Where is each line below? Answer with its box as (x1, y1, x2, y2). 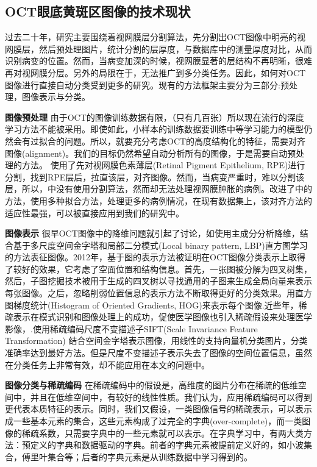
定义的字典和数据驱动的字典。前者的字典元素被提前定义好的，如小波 (30, 438, 304, 451)
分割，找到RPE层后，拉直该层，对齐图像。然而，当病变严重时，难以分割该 (5, 170, 305, 183)
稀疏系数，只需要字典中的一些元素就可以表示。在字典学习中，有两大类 (21, 426, 304, 439)
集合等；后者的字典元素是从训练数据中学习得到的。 (47, 450, 252, 463)
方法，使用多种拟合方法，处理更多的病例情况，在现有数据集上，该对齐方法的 (5, 194, 312, 207)
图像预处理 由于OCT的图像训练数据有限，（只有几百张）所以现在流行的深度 (5, 110, 304, 123)
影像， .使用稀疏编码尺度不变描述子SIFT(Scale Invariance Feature (5, 322, 258, 335)
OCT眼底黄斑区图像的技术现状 (5, 2, 191, 21)
